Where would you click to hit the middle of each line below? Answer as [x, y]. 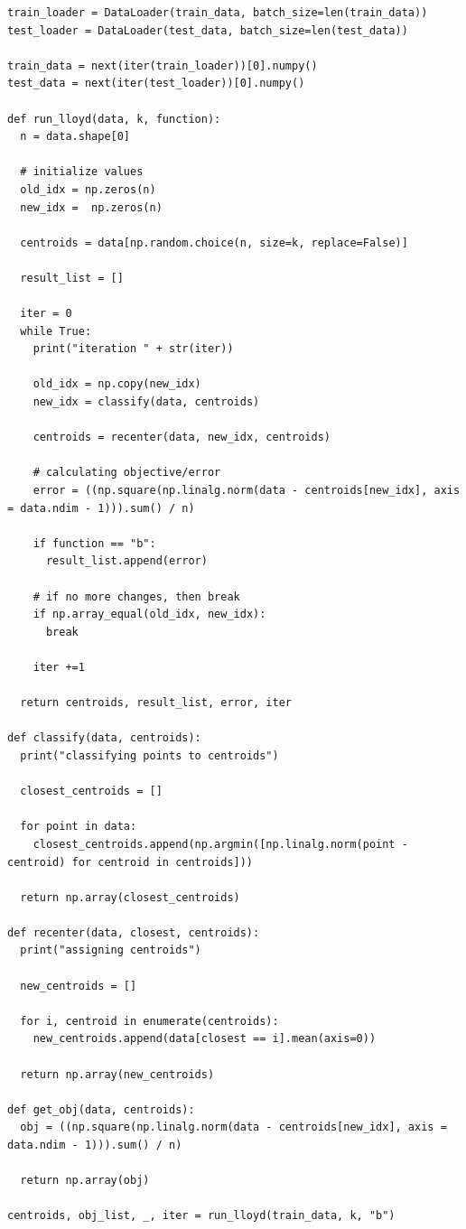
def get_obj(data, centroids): [101, 1109]
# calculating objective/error [127, 473]
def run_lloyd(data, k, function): [114, 119]
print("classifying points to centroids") [149, 755]
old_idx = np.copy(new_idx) [117, 384]
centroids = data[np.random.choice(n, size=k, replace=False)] [214, 242]
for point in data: [79, 827]
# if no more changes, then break [136, 596]
